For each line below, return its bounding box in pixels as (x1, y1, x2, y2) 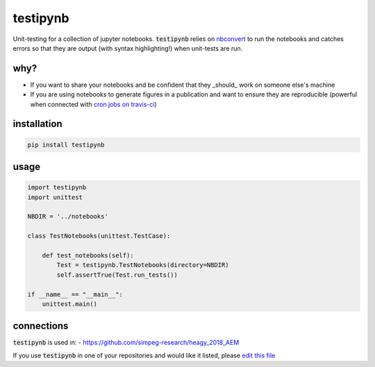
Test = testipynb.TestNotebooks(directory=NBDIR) (56, 261, 229, 269)
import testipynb (27, 184, 87, 191)
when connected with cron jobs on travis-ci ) (30, 100, 157, 108)
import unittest (27, 193, 83, 201)
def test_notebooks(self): (42, 251, 135, 259)
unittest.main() (42, 300, 97, 308)
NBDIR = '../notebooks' (27, 212, 109, 221)
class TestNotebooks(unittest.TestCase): (27, 232, 171, 240)
